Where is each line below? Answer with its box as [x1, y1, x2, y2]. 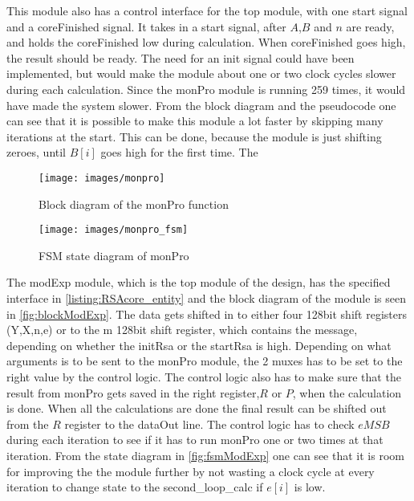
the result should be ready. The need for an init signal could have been [6, 49, 355, 66]
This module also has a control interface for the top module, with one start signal [6, 2, 408, 18]
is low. [294, 479, 326, 495]
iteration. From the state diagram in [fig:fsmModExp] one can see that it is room [6, 446, 404, 463]
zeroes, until [6, 144, 67, 161]
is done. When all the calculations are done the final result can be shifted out [6, 400, 387, 417]
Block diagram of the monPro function [39, 195, 229, 212]
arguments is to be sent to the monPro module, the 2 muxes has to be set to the [6, 352, 403, 369]
